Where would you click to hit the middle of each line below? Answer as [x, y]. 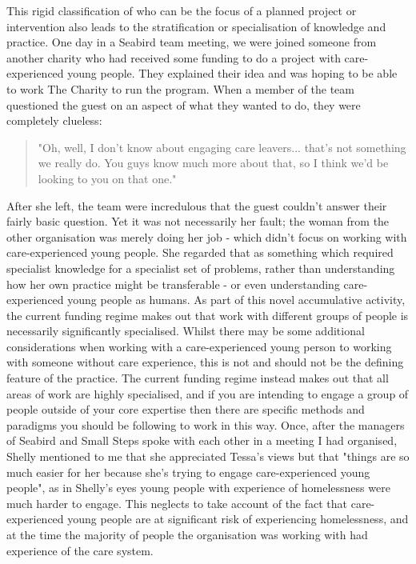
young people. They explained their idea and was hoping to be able [232, 73]
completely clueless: [54, 120]
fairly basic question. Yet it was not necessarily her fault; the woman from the [198, 221]
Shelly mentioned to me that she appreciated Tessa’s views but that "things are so [208, 456]
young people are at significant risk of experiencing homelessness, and [238, 519]
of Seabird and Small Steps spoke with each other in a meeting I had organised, [202, 440]
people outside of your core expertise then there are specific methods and [186, 409]
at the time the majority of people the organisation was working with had [187, 534]
